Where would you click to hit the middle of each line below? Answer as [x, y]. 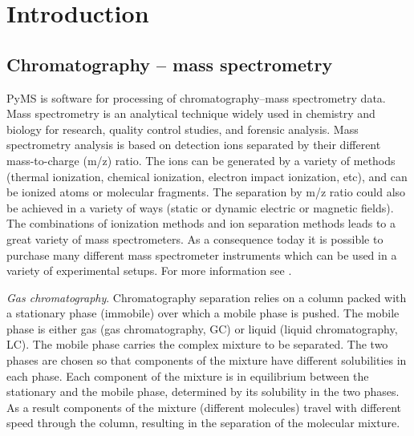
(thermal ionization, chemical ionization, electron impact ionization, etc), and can [207, 176]
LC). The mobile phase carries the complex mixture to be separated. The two [197, 344]
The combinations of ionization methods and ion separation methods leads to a [201, 223]
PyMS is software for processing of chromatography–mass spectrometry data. [196, 97]
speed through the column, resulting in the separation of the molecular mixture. [203, 423]
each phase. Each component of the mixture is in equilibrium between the [188, 375]
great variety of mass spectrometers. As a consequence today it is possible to [195, 238]
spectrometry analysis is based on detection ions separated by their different [194, 145]
